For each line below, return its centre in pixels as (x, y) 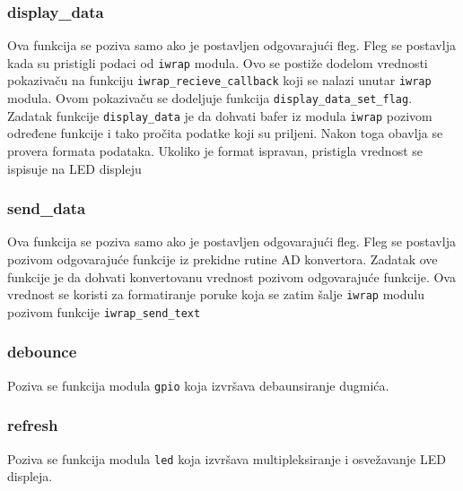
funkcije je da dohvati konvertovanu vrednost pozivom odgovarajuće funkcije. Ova (231, 276)
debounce (42, 352)
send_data (47, 208)
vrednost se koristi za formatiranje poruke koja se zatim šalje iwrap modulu (216, 294)
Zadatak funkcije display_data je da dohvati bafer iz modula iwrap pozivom (220, 115)
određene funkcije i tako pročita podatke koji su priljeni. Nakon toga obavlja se (225, 133)
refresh (33, 425)
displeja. (30, 476)
